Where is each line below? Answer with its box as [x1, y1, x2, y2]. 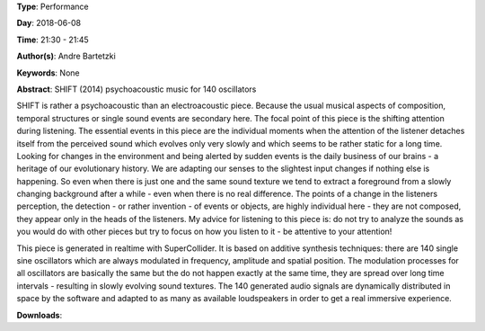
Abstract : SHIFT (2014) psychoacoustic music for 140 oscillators [16, 84, 257, 94]
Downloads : [16, 309, 63, 320]
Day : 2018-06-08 [16, 18, 82, 29]
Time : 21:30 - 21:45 [16, 34, 89, 45]
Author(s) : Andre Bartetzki [16, 50, 116, 62]
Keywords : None [16, 67, 80, 78]
